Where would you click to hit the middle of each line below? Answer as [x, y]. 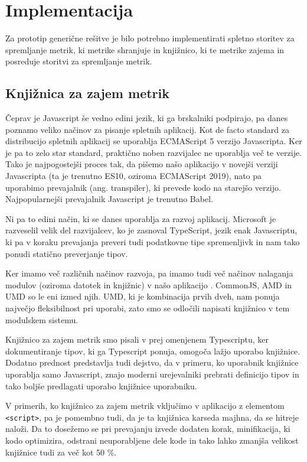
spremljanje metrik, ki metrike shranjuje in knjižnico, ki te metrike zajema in [145, 49]
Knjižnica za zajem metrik [87, 93]
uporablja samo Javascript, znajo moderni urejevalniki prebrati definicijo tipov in [152, 374]
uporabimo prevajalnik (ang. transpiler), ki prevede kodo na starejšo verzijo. [143, 187]
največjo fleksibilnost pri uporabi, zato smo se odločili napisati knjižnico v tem [148, 308]
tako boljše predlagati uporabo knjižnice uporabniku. [101, 385]
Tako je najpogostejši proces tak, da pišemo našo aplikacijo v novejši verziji [142, 164]
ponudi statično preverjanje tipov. [67, 253]
